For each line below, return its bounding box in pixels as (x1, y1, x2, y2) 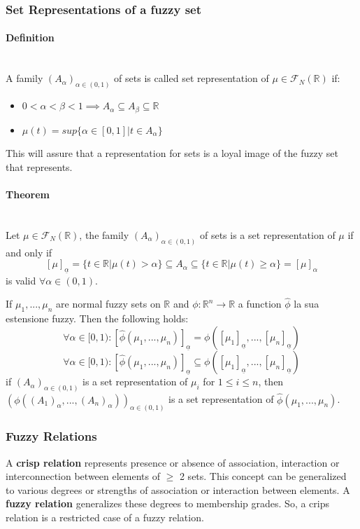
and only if (6, 245, 52, 259)
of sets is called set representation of (114, 71, 269, 85)
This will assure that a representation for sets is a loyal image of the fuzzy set (6, 146, 338, 160)
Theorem (6, 186, 50, 201)
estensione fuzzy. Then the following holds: (6, 311, 189, 326)
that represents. (6, 159, 73, 174)
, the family (79, 227, 129, 242)
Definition (6, 30, 55, 45)
